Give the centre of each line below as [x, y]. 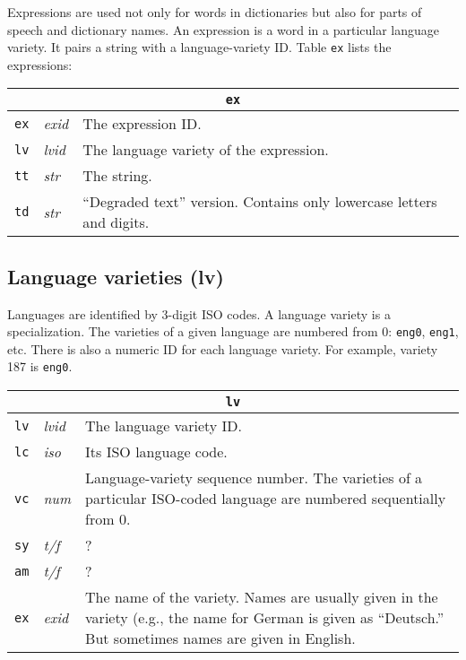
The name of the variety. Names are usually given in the [262, 597]
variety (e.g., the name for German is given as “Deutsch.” [265, 618]
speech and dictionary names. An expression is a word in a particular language [224, 29]
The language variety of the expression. [206, 150]
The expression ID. [142, 124]
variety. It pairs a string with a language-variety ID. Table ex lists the [199, 47]
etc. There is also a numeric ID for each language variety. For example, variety [223, 348]
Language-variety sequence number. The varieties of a [254, 478]
